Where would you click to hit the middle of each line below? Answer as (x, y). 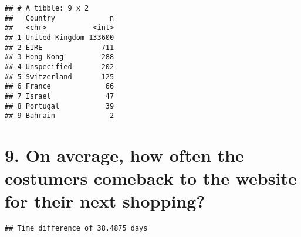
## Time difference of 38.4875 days (76, 228)
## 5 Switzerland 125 (60, 77)
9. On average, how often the (124, 155)
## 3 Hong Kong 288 (60, 57)
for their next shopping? (105, 201)
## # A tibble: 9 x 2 (47, 8)
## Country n (60, 18)
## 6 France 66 (60, 87)
